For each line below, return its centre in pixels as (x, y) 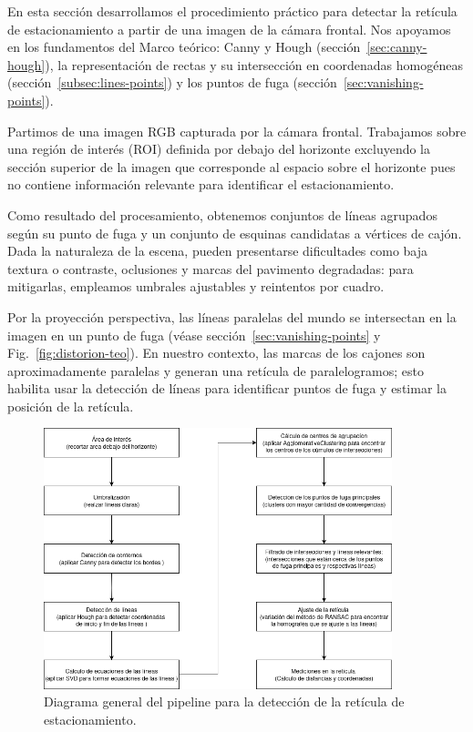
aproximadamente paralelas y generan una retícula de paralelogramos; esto (216, 370)
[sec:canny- (397, 47)
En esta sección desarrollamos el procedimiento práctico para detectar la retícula (232, 11)
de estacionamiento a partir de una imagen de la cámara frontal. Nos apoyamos (229, 29)
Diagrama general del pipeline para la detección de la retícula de (224, 701)
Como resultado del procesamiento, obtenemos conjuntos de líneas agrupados (222, 214)
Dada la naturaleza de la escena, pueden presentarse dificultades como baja (218, 251)
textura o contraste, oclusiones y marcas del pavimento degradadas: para (211, 268)
